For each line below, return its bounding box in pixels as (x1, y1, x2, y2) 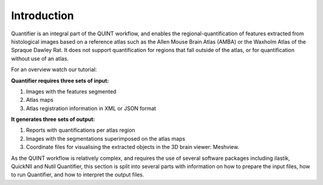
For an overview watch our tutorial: (11, 66, 97, 73)
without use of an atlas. (11, 54, 69, 62)
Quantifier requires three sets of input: (11, 77, 109, 84)
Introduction (11, 9, 74, 22)
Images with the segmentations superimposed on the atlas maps (26, 135, 185, 142)
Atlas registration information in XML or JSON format (26, 105, 157, 112)
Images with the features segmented (26, 87, 117, 95)
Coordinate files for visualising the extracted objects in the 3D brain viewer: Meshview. (26, 144, 239, 151)
